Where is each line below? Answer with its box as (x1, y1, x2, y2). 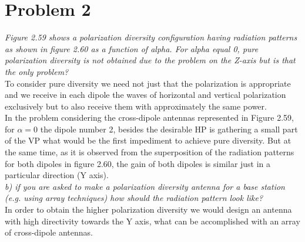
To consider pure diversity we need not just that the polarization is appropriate (5, 77, 291, 89)
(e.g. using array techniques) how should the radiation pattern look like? (5, 192, 263, 204)
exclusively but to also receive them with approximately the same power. (5, 100, 267, 112)
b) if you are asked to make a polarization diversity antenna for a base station (5, 180, 285, 192)
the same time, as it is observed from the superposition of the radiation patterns (5, 146, 294, 158)
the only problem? (5, 65, 69, 77)
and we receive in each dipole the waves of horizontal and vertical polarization (5, 88, 286, 101)
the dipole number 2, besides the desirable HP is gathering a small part (40, 122, 298, 135)
